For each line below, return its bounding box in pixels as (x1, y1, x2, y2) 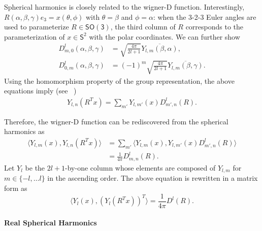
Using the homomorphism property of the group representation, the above (4, 75, 235, 86)
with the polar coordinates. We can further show (89, 31, 240, 42)
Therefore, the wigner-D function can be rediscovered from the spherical (4, 116, 228, 126)
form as (4, 183, 27, 193)
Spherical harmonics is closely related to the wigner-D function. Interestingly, (4, 2, 245, 12)
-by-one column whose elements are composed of (65, 162, 216, 173)
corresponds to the (185, 21, 244, 32)
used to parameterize (4, 21, 69, 32)
